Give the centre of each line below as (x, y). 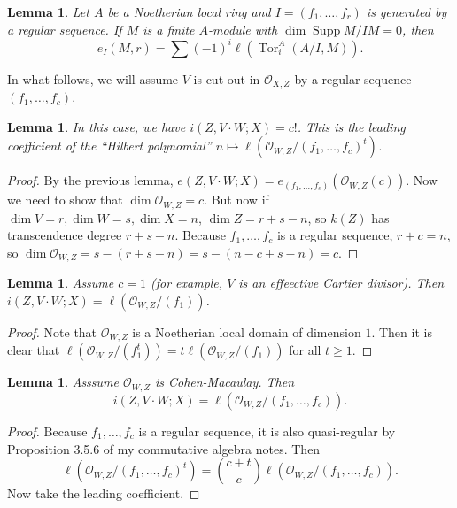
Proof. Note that (52, 332)
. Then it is (402, 332)
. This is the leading (351, 126)
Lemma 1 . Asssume (63, 382)
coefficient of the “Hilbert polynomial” (109, 146)
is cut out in (227, 78)
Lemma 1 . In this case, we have (97, 126)
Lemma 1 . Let (48, 12)
